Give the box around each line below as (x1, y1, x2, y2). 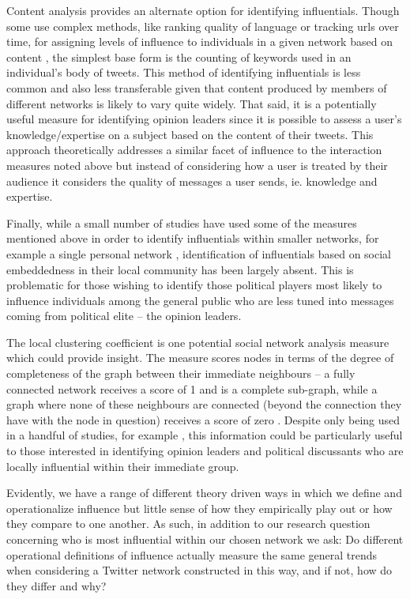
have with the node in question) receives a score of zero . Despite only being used (6, 411, 401, 428)
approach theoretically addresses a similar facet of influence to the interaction (6, 141, 382, 158)
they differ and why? (6, 577, 107, 593)
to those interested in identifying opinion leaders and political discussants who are (6, 443, 404, 459)
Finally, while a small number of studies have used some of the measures (6, 214, 357, 231)
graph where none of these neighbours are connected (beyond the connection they (6, 396, 402, 413)
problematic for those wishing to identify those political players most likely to (6, 277, 382, 293)
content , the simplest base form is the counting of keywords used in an (6, 48, 352, 65)
